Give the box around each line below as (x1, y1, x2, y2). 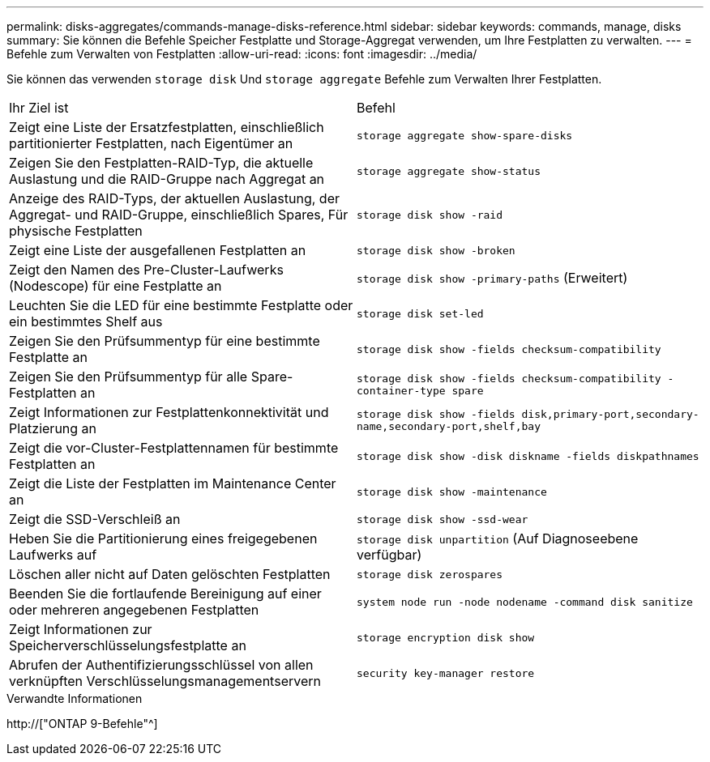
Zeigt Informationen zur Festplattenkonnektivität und (9, 404, 329, 420)
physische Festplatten (9, 223, 143, 239)
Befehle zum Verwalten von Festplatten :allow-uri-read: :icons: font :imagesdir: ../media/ (6, 47, 477, 61)
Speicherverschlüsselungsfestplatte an (9, 637, 246, 653)
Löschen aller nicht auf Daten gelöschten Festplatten (9, 566, 331, 582)
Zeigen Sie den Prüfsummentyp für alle (9, 368, 248, 385)
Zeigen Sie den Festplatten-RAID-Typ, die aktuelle (9, 155, 314, 171)
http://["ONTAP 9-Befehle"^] (6, 717, 158, 730)
